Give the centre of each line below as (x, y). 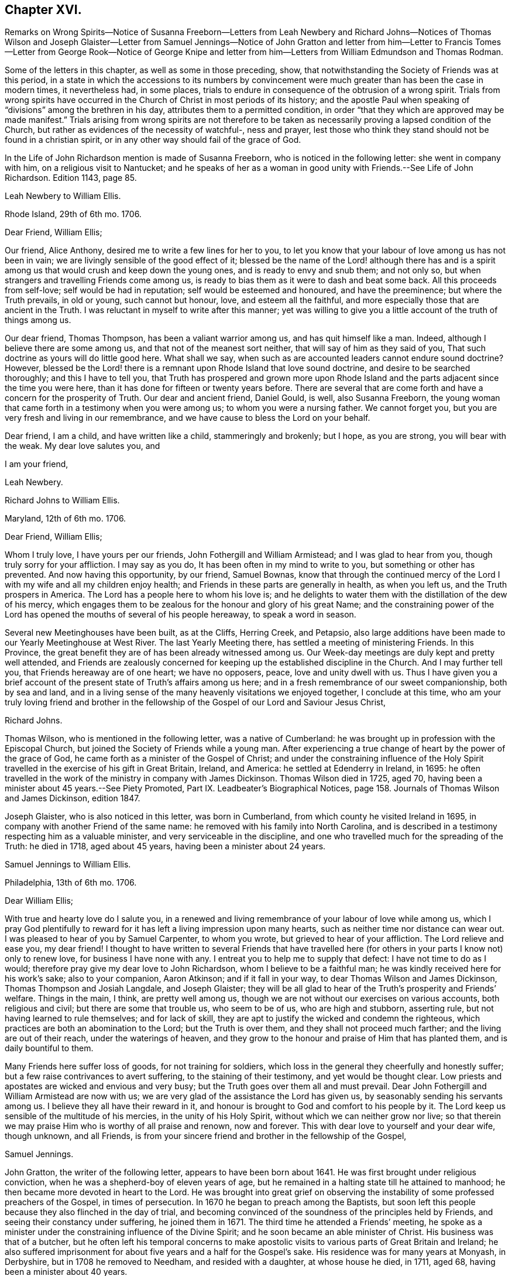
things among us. (38, 320)
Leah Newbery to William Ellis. (63, 196)
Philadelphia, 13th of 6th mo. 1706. (71, 883)
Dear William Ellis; (39, 901)
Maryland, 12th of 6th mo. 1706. (66, 519)
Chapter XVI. (43, 10)
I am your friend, (37, 464)
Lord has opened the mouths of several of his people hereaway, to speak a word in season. (181, 615)
